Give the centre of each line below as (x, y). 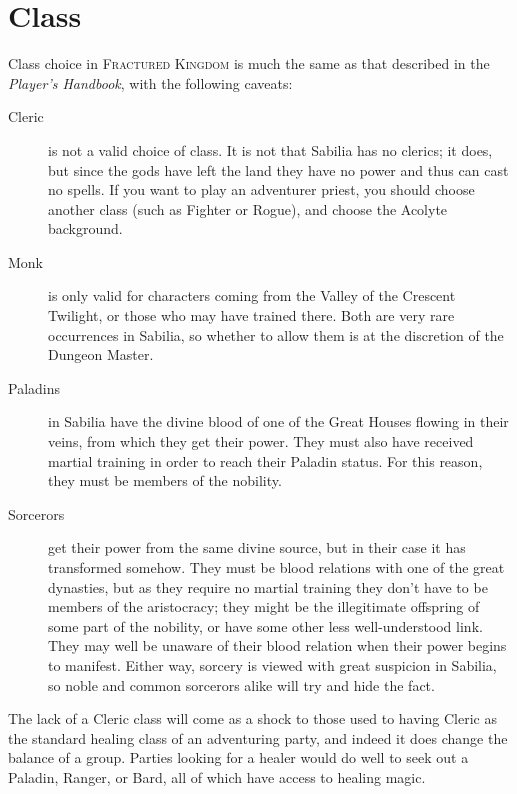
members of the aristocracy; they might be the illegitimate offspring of (264, 606)
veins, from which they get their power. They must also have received (261, 441)
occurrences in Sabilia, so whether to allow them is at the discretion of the (276, 334)
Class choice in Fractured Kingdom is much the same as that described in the (249, 63)
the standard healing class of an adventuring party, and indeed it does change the (258, 737)
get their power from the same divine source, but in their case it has (257, 547)
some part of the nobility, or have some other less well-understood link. (265, 625)
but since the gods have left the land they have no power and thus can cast (278, 169)
